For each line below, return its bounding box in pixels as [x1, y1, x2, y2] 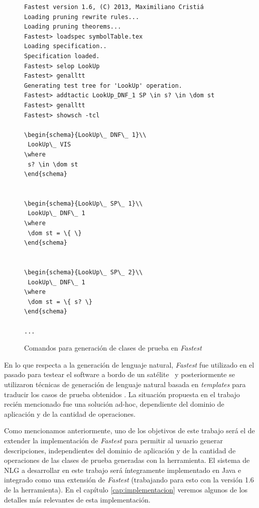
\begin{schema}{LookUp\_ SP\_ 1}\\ [24, 200, 143, 207]
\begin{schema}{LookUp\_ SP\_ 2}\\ [24, 269, 143, 276]
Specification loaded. [24, 52, 100, 60]
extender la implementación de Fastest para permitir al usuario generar [4, 435, 223, 445]
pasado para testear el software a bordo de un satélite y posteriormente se [4, 369, 235, 380]
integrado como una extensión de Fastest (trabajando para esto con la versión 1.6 [4, 474, 254, 485]
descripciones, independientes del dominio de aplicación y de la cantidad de [4, 445, 236, 455]
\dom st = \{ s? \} [28, 298, 93, 305]
